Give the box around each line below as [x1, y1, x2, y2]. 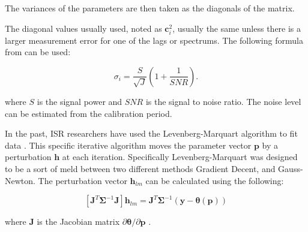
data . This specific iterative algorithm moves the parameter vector [5, 138, 252, 151]
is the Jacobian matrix [37, 215, 120, 228]
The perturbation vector [38, 174, 127, 186]
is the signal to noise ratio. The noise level [145, 95, 301, 107]
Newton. [5, 174, 35, 186]
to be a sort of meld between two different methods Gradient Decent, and [5, 162, 276, 174]
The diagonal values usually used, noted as [5, 22, 162, 34]
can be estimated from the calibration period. [5, 107, 172, 119]
